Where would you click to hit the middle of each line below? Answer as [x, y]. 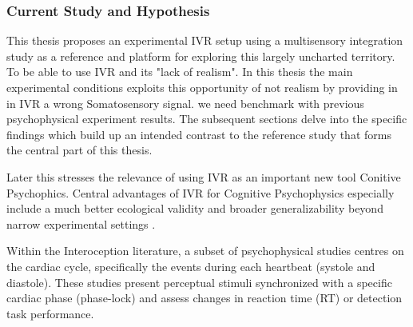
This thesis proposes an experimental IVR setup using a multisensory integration [205, 40]
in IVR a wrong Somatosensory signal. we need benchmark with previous [185, 103]
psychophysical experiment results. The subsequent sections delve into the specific [207, 119]
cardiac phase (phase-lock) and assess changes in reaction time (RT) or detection [205, 298]
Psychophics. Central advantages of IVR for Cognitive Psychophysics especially [201, 192]
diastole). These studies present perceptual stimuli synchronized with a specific [199, 282]
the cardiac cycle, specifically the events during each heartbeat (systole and [191, 266]
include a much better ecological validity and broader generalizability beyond [195, 208]
